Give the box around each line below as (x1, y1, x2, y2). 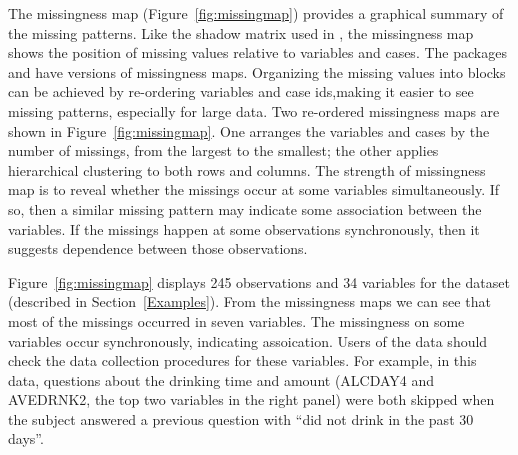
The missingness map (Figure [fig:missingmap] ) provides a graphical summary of (8, 3, 504, 23)
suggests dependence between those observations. (8, 238, 308, 259)
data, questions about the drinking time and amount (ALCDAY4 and (8, 369, 435, 390)
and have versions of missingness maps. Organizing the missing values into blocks (8, 61, 506, 82)
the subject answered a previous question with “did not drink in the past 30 (8, 408, 474, 429)
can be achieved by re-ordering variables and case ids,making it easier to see (8, 81, 474, 102)
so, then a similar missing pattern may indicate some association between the (8, 198, 482, 219)
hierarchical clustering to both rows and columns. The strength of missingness (8, 159, 486, 180)
